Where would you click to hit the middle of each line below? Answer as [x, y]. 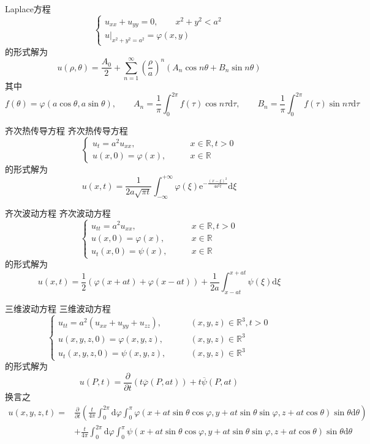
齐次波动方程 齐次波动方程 [58, 213]
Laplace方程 [28, 9]
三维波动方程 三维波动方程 [58, 309]
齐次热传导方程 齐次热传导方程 [66, 131]
